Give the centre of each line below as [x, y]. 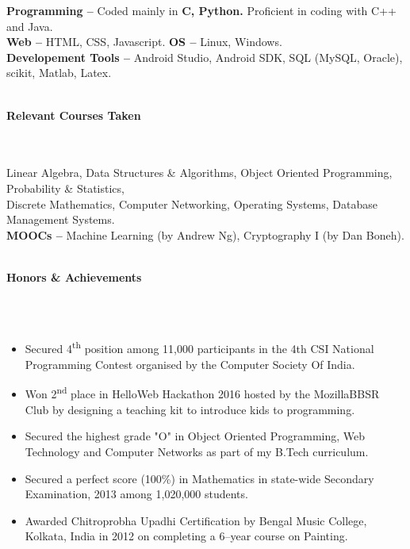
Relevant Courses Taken [74, 115]
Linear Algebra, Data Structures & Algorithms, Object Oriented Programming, [199, 173]
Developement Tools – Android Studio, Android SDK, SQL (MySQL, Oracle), [205, 57]
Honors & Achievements [74, 276]
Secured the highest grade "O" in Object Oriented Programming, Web [195, 436]
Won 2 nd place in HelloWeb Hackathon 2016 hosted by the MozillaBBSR [202, 393]
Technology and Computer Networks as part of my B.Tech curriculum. [197, 451]
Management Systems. [61, 219]
